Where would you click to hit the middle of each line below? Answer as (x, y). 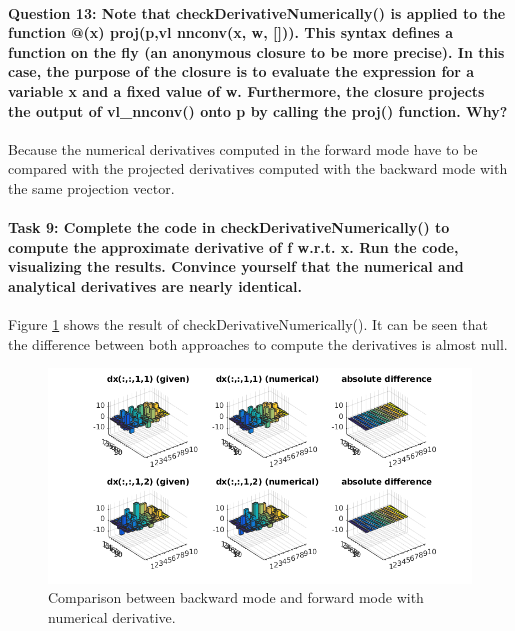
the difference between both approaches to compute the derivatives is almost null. (258, 343)
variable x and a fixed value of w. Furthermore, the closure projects (246, 90)
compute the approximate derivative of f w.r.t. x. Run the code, (233, 246)
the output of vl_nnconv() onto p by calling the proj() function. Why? (258, 110)
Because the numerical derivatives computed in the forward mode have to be (243, 148)
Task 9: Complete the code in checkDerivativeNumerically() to (229, 227)
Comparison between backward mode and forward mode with (236, 597)
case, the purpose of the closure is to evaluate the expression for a (241, 71)
